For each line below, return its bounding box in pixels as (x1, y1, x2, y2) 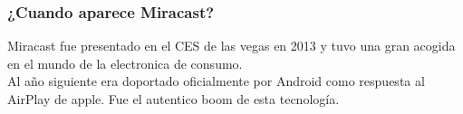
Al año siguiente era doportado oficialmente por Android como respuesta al (7, 71, 425, 90)
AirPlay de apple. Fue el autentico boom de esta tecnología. (7, 90, 340, 108)
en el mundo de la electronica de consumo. (7, 53, 243, 72)
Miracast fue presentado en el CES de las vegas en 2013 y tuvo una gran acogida (7, 36, 456, 55)
